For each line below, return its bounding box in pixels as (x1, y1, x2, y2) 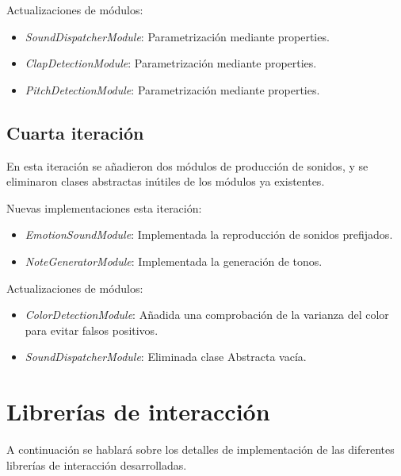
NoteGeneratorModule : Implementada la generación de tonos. (25, 252, 323, 269)
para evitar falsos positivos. (25, 321, 158, 338)
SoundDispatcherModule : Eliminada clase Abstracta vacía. (25, 348, 307, 365)
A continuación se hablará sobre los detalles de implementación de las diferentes (6, 441, 395, 458)
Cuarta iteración (6, 120, 144, 144)
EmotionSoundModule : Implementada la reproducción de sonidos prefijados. (25, 226, 393, 243)
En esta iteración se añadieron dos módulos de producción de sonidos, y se (6, 157, 369, 174)
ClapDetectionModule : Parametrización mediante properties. (25, 55, 317, 71)
